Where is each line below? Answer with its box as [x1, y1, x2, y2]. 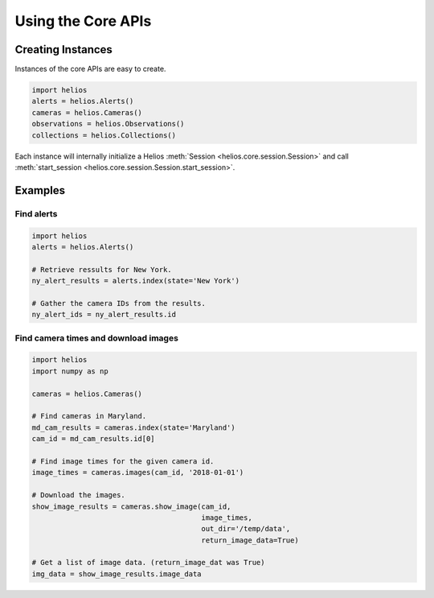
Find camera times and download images [14, 332, 178, 344]
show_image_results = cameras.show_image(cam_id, [31, 501, 231, 511]
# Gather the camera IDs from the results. [31, 299, 207, 307]
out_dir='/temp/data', [201, 524, 291, 534]
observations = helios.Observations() [31, 119, 185, 129]
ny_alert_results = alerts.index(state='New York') [31, 276, 240, 286]
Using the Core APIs [14, 12, 152, 30]
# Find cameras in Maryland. [31, 411, 147, 421]
